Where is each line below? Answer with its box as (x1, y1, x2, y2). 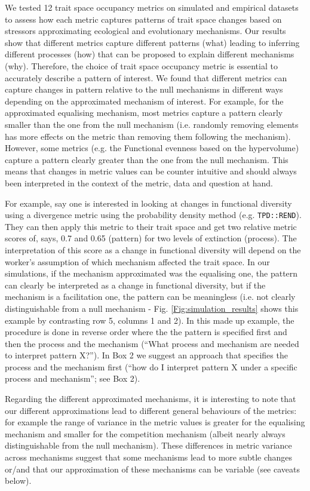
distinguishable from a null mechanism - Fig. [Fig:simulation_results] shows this (5, 302, 299, 314)
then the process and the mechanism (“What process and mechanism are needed (5, 337, 299, 349)
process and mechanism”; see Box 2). (5, 372, 140, 385)
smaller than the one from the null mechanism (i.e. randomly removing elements (5, 118, 299, 130)
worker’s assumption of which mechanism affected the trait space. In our (5, 255, 270, 268)
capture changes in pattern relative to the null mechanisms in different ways (5, 83, 283, 96)
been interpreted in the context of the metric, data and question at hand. (5, 176, 273, 189)
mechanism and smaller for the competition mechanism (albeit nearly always (5, 427, 286, 440)
